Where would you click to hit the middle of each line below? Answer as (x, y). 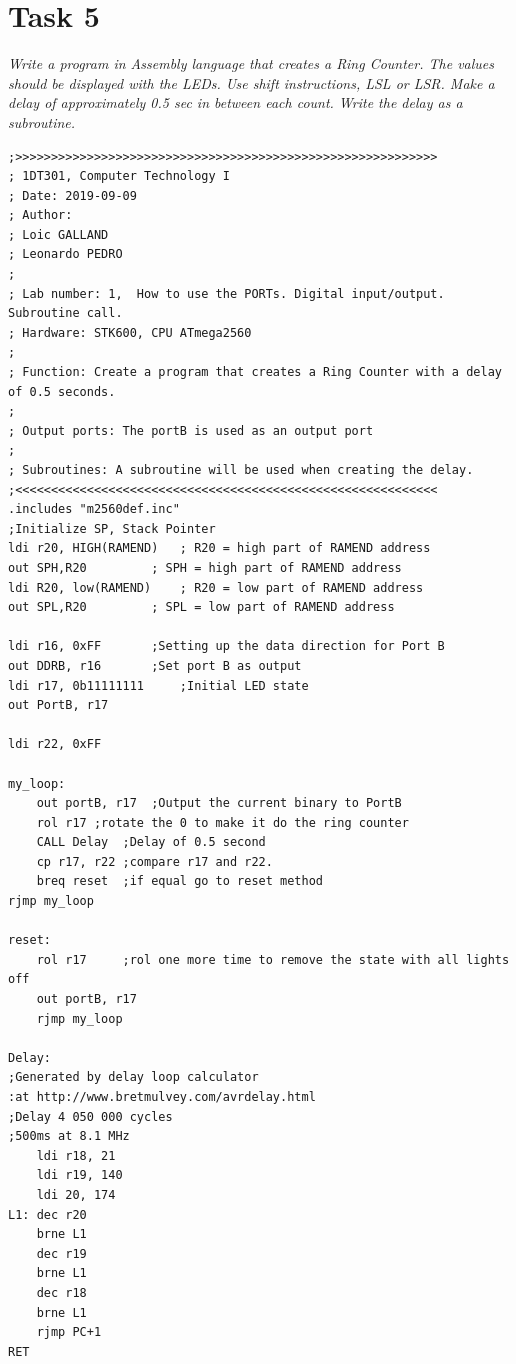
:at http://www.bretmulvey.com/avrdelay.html (162, 1097)
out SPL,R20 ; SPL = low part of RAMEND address (201, 607)
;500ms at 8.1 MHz (69, 1136)
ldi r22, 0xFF (55, 744)
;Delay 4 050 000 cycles (90, 1116)
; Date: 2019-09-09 (72, 195)
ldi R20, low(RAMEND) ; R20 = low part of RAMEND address (216, 587)
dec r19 (61, 1253)
